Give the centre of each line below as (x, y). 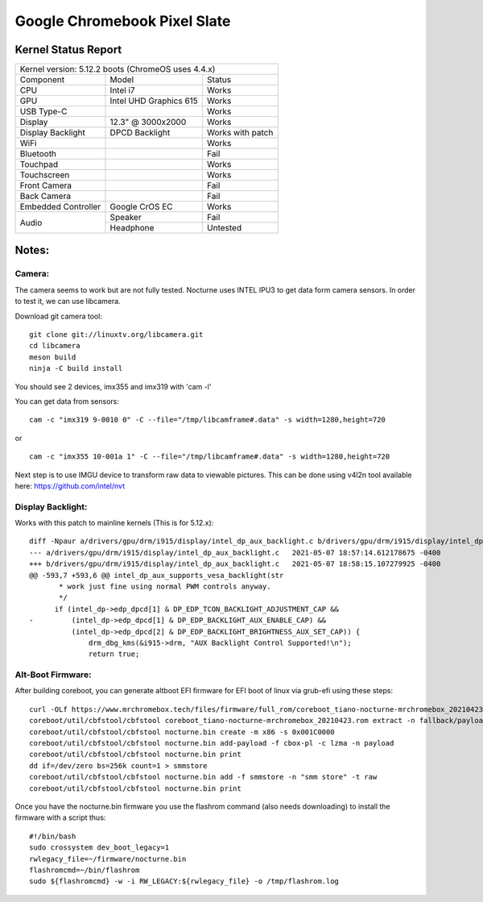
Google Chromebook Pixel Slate (123, 21)
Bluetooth (38, 154)
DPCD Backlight (140, 133)
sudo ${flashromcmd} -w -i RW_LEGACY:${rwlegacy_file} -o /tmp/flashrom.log (184, 881)
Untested (224, 228)
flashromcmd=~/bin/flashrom (85, 870)
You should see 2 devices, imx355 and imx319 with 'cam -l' (113, 386)
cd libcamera (55, 346)
